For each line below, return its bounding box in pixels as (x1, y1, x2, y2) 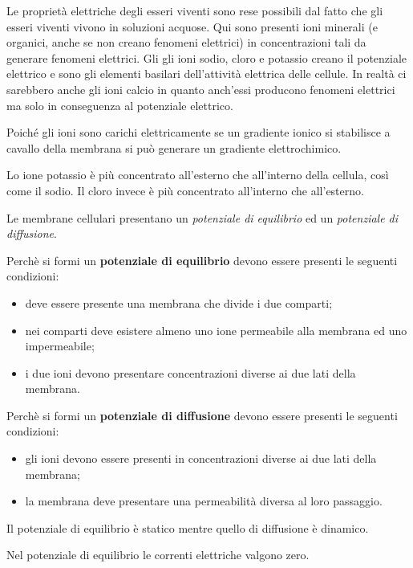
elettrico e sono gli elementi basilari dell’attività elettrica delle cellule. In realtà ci (6, 65, 407, 82)
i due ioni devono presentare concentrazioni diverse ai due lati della (25, 364, 356, 381)
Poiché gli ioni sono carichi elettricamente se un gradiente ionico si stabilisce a (6, 124, 391, 141)
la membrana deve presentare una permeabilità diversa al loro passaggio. (25, 492, 383, 509)
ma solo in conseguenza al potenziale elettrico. (6, 96, 233, 113)
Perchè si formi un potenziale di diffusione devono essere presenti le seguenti (6, 407, 398, 423)
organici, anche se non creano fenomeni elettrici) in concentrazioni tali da (6, 34, 366, 51)
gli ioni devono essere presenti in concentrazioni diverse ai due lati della (25, 450, 377, 467)
